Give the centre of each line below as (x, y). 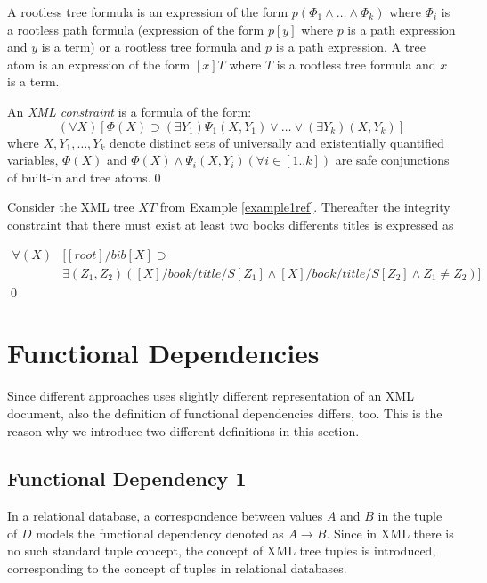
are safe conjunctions (392, 160)
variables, (33, 160)
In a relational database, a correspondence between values (165, 516)
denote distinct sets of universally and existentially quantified (277, 142)
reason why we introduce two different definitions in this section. (183, 430)
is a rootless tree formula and (356, 64)
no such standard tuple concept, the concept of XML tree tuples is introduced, (222, 551)
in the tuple (410, 516)
